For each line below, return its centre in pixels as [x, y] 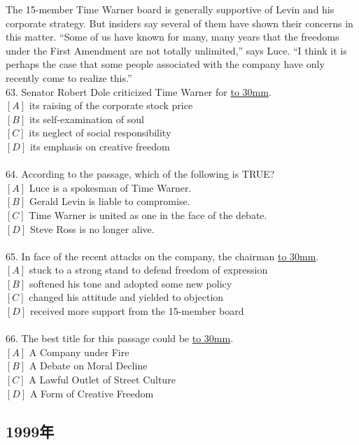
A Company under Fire [79, 352]
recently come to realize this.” [69, 77]
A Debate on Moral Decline [88, 366]
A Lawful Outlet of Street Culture [102, 380]
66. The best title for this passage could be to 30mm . [120, 338]
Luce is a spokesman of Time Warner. [110, 187]
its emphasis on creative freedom [100, 146]
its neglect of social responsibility [100, 133]
